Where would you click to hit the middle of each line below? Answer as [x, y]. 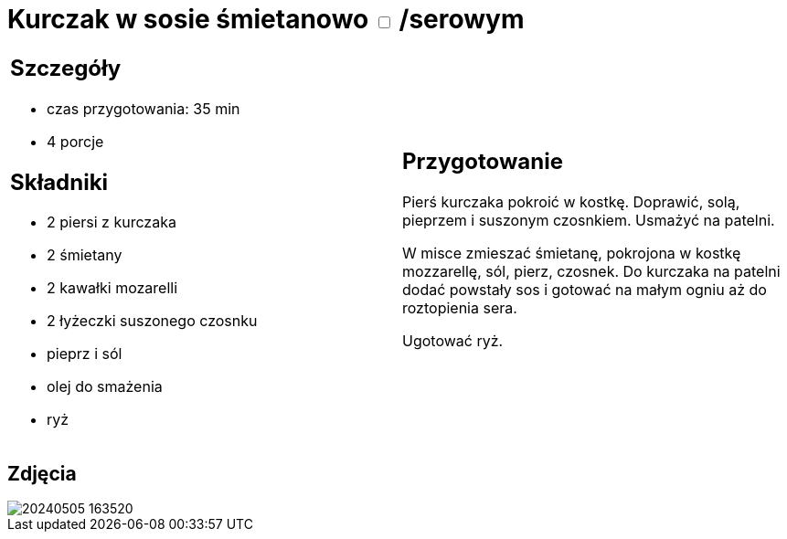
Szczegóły [66, 68]
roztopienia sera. [460, 308]
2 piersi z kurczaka [112, 222]
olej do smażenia [105, 387]
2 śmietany [85, 255]
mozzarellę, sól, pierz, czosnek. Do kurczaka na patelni [591, 272]
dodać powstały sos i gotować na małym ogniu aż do [585, 290]
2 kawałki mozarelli [112, 288]
